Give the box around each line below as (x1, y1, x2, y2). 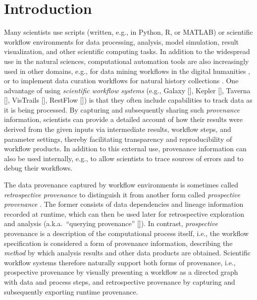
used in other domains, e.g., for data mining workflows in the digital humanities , (4, 65, 251, 76)
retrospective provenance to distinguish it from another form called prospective (4, 189, 240, 199)
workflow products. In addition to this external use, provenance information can (4, 143, 247, 154)
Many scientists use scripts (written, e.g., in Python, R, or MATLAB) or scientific (4, 27, 253, 37)
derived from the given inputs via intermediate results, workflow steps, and (4, 124, 231, 134)
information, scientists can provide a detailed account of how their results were (4, 114, 243, 124)
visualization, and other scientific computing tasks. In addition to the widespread (4, 46, 250, 57)
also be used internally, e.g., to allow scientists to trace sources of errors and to (4, 153, 244, 163)
